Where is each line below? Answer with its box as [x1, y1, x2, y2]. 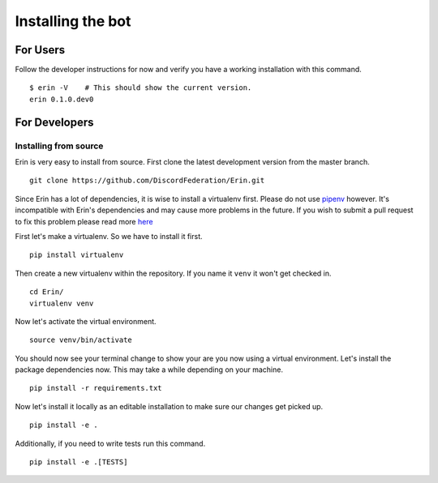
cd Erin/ [29, 288, 64, 297]
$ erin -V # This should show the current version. [29, 83, 252, 92]
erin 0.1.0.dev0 [29, 94, 94, 104]
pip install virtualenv [29, 250, 124, 259]
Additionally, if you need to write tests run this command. [15, 438, 206, 448]
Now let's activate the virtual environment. [15, 316, 157, 326]
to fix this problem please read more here [15, 216, 153, 226]
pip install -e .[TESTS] [29, 458, 128, 467]
